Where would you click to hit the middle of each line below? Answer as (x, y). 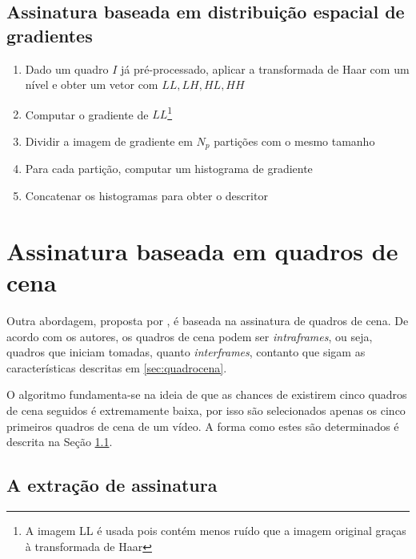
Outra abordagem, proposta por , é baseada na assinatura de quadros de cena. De (208, 320)
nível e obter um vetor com (92, 84)
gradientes (50, 35)
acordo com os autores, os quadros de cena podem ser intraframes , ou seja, (190, 336)
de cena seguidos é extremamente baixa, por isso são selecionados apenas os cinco (206, 410)
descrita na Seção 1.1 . (60, 442)
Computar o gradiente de (87, 114)
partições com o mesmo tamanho (294, 141)
